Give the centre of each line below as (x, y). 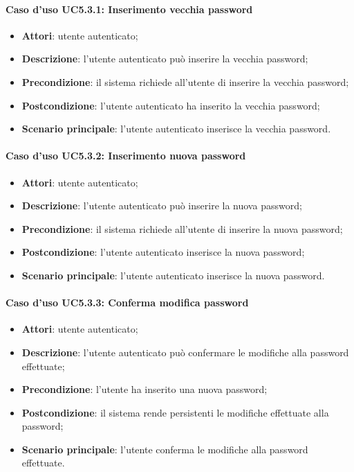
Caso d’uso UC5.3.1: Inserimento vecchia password (129, 9)
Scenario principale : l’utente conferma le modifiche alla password (165, 449)
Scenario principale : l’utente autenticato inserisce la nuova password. (173, 275)
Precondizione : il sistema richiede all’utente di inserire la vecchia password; (185, 81)
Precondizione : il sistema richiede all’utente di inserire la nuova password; (182, 228)
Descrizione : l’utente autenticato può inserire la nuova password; (162, 206)
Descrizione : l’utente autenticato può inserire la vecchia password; (165, 59)
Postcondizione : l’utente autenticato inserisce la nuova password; (163, 252)
